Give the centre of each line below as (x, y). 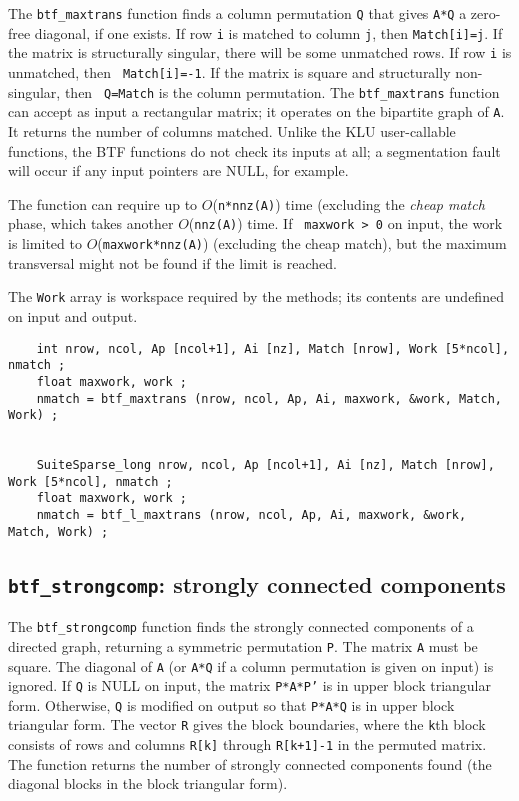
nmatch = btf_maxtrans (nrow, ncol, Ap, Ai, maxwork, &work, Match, (269, 398)
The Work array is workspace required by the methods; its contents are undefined (256, 296)
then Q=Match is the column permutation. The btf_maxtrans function (282, 91)
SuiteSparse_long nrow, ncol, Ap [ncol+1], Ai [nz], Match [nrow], (265, 465)
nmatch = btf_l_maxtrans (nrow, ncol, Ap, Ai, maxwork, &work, (251, 515)
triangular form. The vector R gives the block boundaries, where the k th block (247, 724)
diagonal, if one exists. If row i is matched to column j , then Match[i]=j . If (268, 32)
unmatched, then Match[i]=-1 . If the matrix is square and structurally (229, 71)
